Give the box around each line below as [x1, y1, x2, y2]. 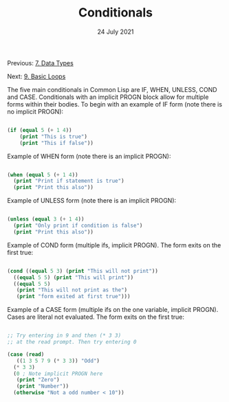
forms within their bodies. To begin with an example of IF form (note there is [7, 100, 222, 108]
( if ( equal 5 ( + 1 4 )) [7, 126, 72, 133]
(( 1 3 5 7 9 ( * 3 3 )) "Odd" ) [16, 357, 100, 364]
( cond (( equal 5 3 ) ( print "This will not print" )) [7, 267, 158, 274]
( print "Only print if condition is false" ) [13, 222, 143, 230]
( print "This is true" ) [19, 133, 88, 140]
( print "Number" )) [16, 383, 69, 390]
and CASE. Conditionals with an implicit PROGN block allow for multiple [7, 93, 209, 101]
